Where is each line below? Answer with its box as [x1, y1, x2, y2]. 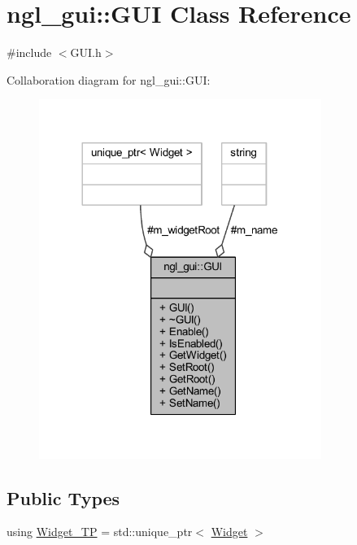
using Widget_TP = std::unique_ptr [7, 523, 193, 540]
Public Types [7, 485, 120, 510]
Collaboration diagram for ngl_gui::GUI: [7, 71, 211, 88]
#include [7, 44, 52, 61]
